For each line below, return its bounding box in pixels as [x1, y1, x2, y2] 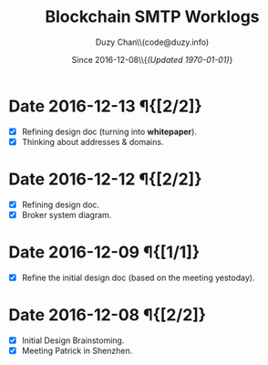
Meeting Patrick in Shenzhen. [21, 345, 133, 356]
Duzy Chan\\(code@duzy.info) [95, 36, 210, 47]
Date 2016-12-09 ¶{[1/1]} [8, 242, 201, 263]
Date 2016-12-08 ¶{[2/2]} [8, 305, 207, 326]
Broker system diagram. [21, 209, 112, 220]
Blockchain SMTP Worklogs [44, 6, 261, 27]
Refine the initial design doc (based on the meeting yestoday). [21, 272, 255, 283]
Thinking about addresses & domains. [21, 136, 164, 147]
